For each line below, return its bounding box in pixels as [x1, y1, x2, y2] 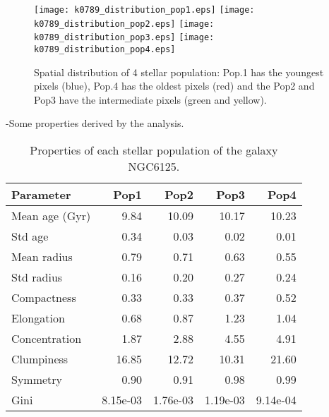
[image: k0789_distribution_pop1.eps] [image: [34, 5, 255, 15]
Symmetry [11, 371, 63, 387]
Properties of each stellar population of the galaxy [30, 142, 278, 158]
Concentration [11, 330, 82, 346]
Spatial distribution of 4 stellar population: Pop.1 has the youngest [34, 64, 324, 79]
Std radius [11, 269, 63, 285]
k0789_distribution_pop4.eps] [34, 44, 176, 54]
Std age [11, 228, 49, 244]
